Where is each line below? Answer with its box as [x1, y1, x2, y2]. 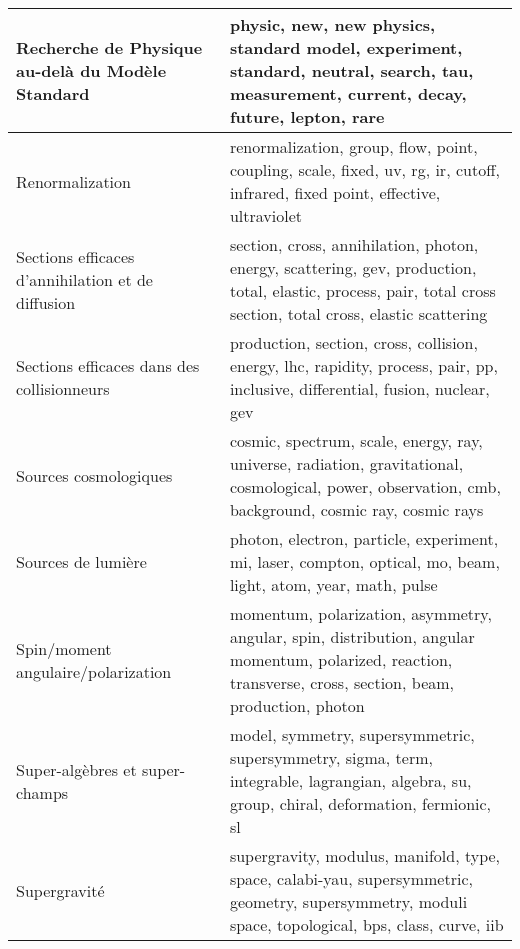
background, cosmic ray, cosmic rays [229, 498, 484, 521]
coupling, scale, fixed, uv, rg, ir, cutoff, [229, 158, 500, 181]
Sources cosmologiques [16, 463, 173, 487]
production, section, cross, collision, [229, 331, 478, 354]
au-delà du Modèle [16, 59, 167, 82]
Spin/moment [16, 636, 112, 660]
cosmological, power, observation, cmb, [229, 475, 501, 498]
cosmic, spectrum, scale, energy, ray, [229, 429, 483, 452]
